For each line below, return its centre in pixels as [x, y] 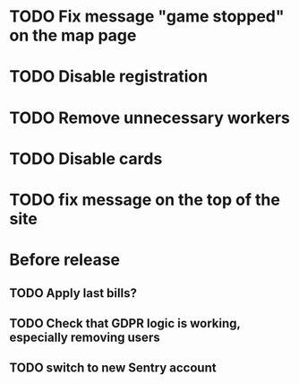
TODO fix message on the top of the [145, 200]
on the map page [73, 35]
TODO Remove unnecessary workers [150, 118]
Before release [65, 260]
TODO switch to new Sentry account [113, 368]
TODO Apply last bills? [73, 293]
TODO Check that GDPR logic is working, [125, 323]
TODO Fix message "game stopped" [147, 17]
